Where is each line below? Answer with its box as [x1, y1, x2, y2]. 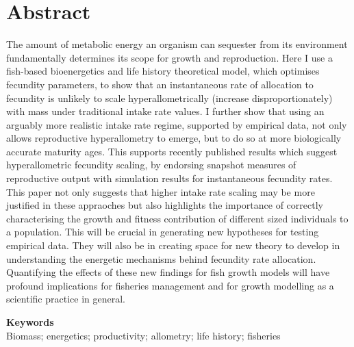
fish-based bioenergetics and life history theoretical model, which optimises [6, 64, 320, 78]
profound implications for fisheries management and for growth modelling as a [6, 278, 334, 292]
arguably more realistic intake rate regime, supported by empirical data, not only [6, 117, 347, 131]
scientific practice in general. [6, 292, 125, 306]
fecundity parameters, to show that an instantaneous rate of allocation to [6, 77, 314, 91]
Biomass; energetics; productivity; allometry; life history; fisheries [6, 328, 281, 342]
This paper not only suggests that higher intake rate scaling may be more [6, 184, 315, 198]
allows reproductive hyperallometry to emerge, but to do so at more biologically [6, 131, 342, 145]
